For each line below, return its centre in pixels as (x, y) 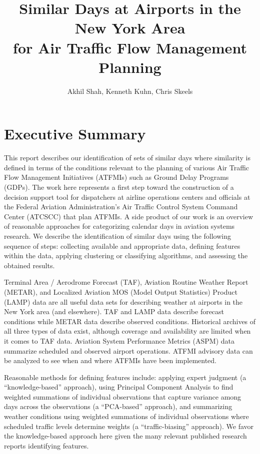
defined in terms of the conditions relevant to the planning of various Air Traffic (127, 167)
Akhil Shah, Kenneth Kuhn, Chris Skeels (130, 91)
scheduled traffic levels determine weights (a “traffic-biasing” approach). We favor (129, 426)
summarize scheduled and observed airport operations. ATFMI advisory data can (128, 350)
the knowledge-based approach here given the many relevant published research (125, 436)
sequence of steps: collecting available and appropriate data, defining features (122, 245)
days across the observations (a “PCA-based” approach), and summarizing (118, 406)
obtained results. (29, 265)
